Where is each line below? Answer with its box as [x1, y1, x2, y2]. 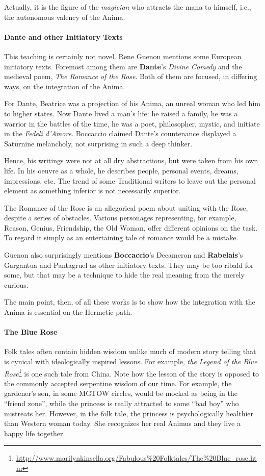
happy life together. [4, 428, 65, 438]
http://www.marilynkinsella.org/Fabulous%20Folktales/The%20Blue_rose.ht [16, 453, 257, 463]
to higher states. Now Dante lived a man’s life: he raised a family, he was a [4, 108, 238, 118]
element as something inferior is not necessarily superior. [4, 185, 181, 196]
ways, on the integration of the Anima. [4, 81, 125, 91]
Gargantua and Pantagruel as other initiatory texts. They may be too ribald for [4, 259, 254, 270]
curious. [4, 279, 29, 290]
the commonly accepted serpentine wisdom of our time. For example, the [4, 378, 232, 388]
